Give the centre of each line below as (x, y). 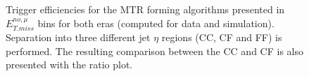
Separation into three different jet (78, 37)
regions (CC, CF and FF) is (222, 37)
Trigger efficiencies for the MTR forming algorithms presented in (145, 9)
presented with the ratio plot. (69, 64)
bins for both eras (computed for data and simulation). (156, 23)
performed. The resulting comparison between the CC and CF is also (154, 51)
